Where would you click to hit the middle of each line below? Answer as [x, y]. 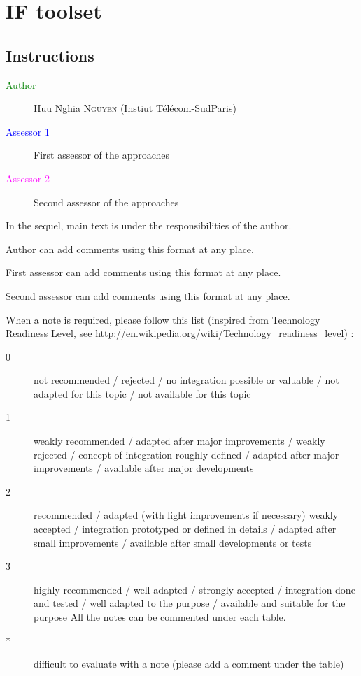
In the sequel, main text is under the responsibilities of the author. [149, 225]
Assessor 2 [28, 178]
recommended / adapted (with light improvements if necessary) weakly [186, 515]
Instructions [50, 55]
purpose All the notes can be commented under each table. [160, 617]
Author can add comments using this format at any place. [130, 249]
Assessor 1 [28, 131]
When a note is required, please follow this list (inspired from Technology [163, 319]
